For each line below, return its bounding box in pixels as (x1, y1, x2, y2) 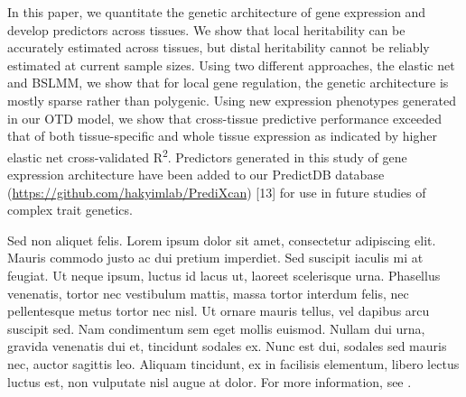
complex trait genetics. (7, 200, 133, 219)
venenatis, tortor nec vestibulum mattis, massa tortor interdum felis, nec (7, 283, 409, 302)
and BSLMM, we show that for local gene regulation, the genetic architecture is (7, 73, 449, 92)
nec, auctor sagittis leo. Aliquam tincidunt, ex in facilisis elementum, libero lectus (7, 354, 460, 373)
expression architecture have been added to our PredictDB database (7, 165, 385, 183)
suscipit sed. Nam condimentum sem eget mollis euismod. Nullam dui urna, (7, 319, 425, 337)
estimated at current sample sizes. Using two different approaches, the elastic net (7, 55, 455, 74)
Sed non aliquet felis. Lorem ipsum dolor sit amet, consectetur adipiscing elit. (7, 230, 436, 249)
